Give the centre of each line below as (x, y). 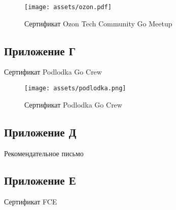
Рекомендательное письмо (44, 153)
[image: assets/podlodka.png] (75, 89)
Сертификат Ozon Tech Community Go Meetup (98, 23)
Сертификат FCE (31, 202)
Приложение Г (40, 50)
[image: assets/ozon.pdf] (68, 7)
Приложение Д (40, 132)
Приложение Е (40, 180)
